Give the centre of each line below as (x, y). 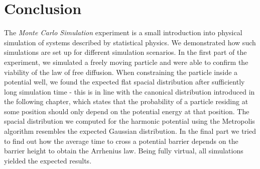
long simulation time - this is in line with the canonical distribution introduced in (129, 91)
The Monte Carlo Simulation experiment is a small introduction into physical (123, 32)
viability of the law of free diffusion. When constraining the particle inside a (121, 72)
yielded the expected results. (48, 160)
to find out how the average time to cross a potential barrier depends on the (121, 141)
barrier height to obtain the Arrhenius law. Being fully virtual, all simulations (124, 151)
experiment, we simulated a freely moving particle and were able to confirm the (126, 62)
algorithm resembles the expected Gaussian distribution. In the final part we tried (130, 131)
